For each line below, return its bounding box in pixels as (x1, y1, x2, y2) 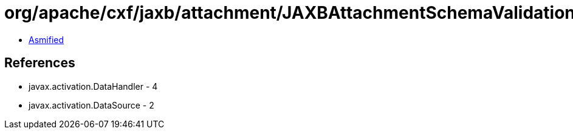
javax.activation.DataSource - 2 (29, 99, 154, 110)
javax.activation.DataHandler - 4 (29, 81, 158, 92)
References (4, 55, 75, 71)
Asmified (29, 34, 64, 45)
